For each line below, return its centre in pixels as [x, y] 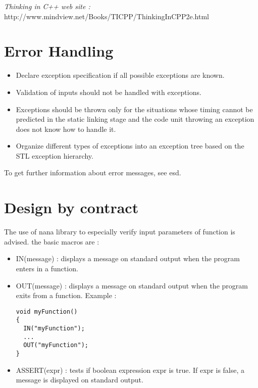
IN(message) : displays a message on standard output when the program [128, 258]
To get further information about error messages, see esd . [93, 173]
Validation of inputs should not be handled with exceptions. [109, 92]
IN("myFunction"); [54, 329]
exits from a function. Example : [66, 295]
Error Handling [59, 51]
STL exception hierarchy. [55, 155]
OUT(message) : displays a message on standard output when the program [132, 285]
